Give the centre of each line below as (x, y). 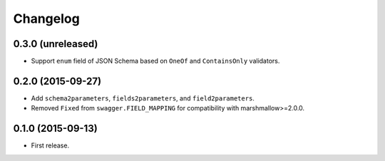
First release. (50, 145)
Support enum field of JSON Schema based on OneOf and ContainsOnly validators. (155, 61)
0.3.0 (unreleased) (56, 44)
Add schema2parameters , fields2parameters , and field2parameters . (143, 98)
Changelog (46, 19)
